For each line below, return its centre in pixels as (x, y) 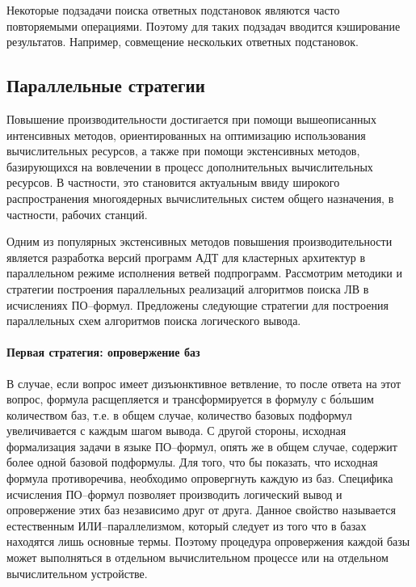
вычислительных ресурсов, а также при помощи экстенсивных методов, (183, 151)
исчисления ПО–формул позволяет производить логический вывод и (174, 494)
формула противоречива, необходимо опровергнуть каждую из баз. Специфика (200, 478)
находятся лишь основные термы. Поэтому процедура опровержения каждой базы (208, 541)
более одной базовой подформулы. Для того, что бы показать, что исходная (192, 462)
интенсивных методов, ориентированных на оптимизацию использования (186, 135)
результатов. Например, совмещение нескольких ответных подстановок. (183, 42)
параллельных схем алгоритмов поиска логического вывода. (154, 321)
